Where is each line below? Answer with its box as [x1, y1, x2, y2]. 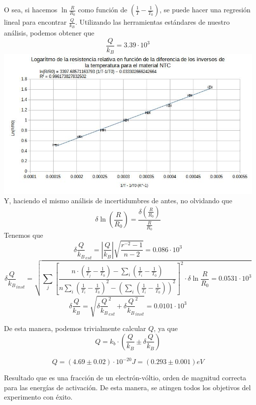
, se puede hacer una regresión [160, 4, 251, 14]
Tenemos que [4, 230, 43, 240]
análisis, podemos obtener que [4, 28, 95, 38]
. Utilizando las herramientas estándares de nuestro [75, 17, 230, 27]
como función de [78, 4, 128, 14]
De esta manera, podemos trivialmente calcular [4, 323, 146, 333]
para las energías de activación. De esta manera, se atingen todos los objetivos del [4, 382, 251, 392]
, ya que [154, 323, 178, 333]
